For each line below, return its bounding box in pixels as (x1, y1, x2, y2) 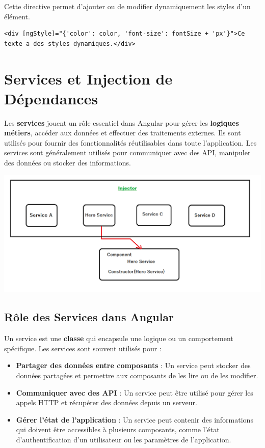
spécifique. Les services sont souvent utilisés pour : (4, 343, 162, 353)
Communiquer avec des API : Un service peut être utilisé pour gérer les (16, 387, 253, 398)
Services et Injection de (4, 68, 173, 89)
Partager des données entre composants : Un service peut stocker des (16, 360, 251, 371)
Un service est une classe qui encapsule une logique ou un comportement (4, 333, 233, 344)
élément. (4, 11, 30, 21)
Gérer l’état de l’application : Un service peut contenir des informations (16, 414, 253, 425)
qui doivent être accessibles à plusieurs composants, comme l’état (16, 424, 220, 435)
